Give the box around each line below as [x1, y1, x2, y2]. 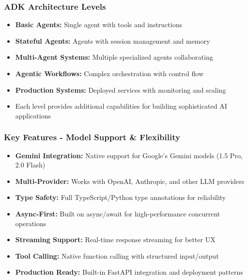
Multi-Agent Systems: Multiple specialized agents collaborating [15, 52, 213, 62]
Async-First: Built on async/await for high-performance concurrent [15, 208, 220, 218]
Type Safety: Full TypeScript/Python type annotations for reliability [15, 192, 226, 202]
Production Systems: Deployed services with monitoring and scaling [15, 84, 226, 95]
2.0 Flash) [15, 160, 46, 170]
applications [15, 110, 51, 120]
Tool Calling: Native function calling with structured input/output [15, 250, 219, 261]
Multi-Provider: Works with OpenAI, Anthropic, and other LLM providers [15, 176, 245, 186]
